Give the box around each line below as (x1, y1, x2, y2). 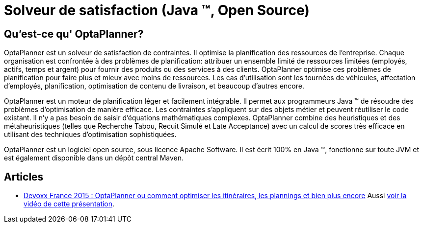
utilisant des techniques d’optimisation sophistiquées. (4, 130, 177, 139)
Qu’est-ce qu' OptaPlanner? (4, 27, 144, 40)
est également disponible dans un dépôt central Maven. (4, 154, 184, 162)
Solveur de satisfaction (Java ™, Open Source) (4, 2, 310, 19)
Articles (4, 170, 44, 183)
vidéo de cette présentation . (24, 200, 115, 208)
